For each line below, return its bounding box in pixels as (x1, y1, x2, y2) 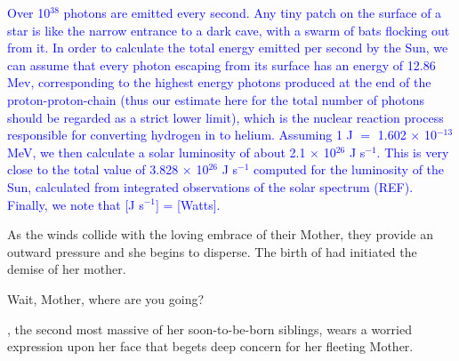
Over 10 (7, 4, 51, 21)
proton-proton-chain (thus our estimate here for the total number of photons (7, 90, 425, 108)
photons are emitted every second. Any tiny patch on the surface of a (63, 4, 442, 21)
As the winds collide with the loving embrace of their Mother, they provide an (7, 225, 434, 244)
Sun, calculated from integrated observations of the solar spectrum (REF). (7, 177, 414, 196)
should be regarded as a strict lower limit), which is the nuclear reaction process (7, 108, 444, 126)
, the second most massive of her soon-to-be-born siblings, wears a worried (7, 319, 412, 338)
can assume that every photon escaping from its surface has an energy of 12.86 (7, 55, 436, 74)
